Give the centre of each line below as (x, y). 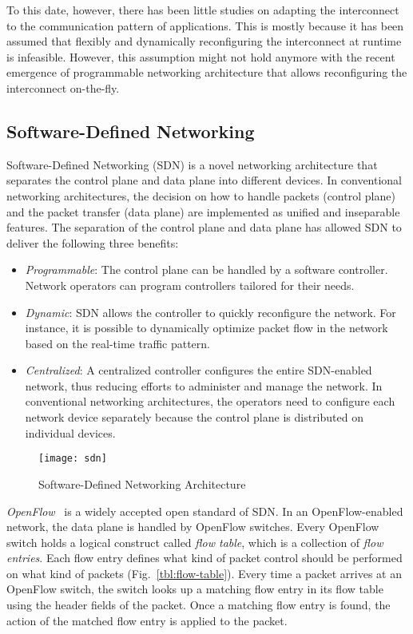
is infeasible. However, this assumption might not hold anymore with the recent (201, 56)
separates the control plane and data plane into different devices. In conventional (205, 180)
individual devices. (70, 432)
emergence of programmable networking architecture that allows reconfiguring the (207, 72)
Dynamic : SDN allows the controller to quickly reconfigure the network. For (210, 312)
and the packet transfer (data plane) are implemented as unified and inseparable (203, 211)
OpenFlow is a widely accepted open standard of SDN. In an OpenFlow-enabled (205, 511)
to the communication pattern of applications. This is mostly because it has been (205, 25)
